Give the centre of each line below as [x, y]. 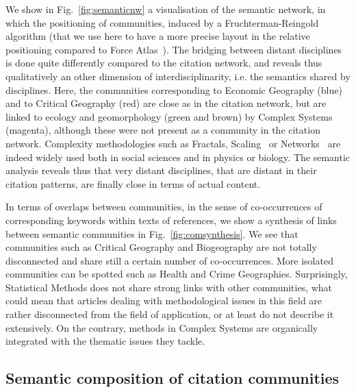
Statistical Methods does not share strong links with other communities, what [169, 287]
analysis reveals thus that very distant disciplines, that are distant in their [161, 170]
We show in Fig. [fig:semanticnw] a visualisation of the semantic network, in [166, 9]
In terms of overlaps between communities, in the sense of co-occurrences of [164, 207]
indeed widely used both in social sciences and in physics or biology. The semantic [178, 157]
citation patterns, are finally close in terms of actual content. [133, 183]
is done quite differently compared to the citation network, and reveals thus [164, 63]
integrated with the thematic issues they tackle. [105, 341]
